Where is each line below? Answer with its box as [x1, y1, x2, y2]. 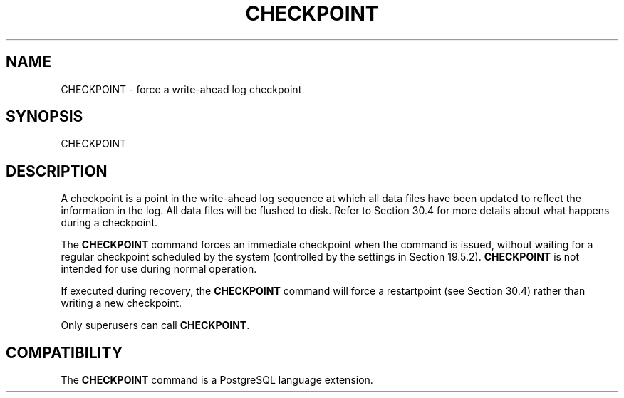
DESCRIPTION [6, 162, 108, 180]
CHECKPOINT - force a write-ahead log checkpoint [61, 83, 302, 95]
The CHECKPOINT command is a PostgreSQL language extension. [61, 374, 373, 387]
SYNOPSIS [6, 108, 83, 126]
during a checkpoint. [61, 216, 157, 229]
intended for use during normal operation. [61, 263, 257, 276]
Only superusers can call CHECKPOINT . [61, 319, 250, 332]
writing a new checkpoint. [61, 297, 182, 310]
